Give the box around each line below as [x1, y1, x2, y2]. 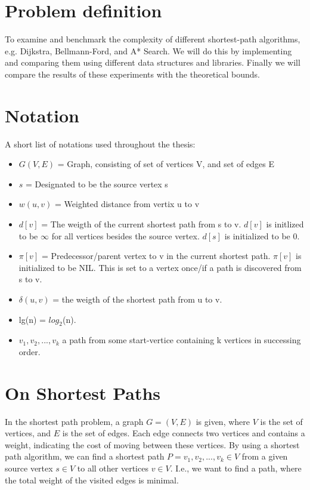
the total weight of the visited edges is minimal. [5, 473, 179, 486]
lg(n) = [18, 313, 46, 325]
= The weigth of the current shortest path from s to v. [41, 218, 241, 230]
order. [18, 345, 41, 358]
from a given [241, 450, 288, 463]
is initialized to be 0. [224, 229, 300, 242]
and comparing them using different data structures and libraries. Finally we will [5, 56, 300, 69]
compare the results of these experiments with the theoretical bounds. [5, 67, 260, 80]
